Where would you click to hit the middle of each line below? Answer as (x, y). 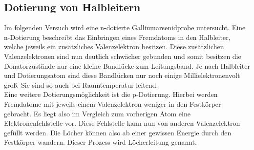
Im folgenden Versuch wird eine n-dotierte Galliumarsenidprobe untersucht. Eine (125, 28)
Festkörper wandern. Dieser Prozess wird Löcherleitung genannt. (100, 142)
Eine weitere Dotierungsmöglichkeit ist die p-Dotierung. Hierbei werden (111, 94)
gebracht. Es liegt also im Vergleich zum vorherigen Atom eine (97, 113)
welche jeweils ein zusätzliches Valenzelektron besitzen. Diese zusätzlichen (114, 47)
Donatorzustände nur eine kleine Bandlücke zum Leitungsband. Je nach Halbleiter (127, 66)
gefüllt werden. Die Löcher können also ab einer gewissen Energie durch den (118, 132)
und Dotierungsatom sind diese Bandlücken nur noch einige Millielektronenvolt (122, 75)
